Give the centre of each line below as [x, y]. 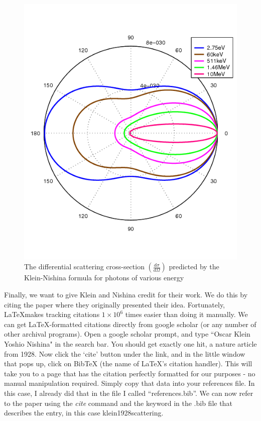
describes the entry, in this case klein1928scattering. [84, 413]
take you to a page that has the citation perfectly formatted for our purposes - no [130, 373]
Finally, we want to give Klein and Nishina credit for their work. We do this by [126, 294]
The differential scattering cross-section [84, 267]
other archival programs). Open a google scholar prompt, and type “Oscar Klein [127, 334]
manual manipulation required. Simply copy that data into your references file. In [129, 383]
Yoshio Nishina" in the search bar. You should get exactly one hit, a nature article [130, 343]
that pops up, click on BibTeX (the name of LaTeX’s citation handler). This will [128, 363]
